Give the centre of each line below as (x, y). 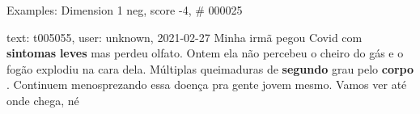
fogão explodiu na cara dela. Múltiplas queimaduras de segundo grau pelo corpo (210, 68)
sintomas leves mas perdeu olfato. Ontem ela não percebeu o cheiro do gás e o (205, 53)
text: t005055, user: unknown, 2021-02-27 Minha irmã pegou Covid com (185, 37)
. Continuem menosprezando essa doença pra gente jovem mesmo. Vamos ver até (207, 84)
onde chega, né (43, 100)
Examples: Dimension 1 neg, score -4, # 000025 (125, 10)
